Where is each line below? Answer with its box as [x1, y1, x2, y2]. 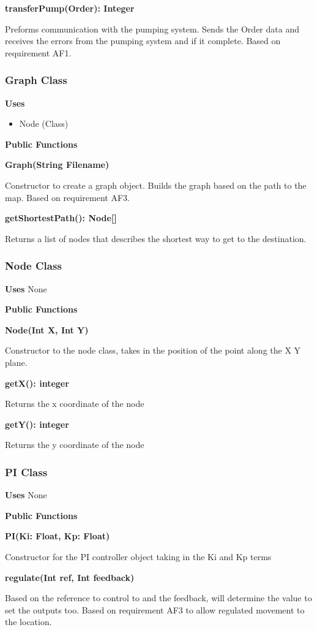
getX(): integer [5, 376, 69, 389]
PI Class [5, 464, 48, 479]
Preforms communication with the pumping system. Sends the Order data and [5, 22, 299, 35]
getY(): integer [5, 417, 69, 430]
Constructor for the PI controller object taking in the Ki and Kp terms [5, 550, 272, 563]
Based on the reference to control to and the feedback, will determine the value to [5, 591, 312, 604]
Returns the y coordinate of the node [5, 438, 144, 451]
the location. [5, 615, 52, 628]
